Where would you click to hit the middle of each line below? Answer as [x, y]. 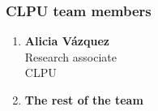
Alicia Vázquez [67, 41]
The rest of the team [84, 100]
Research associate [71, 56]
